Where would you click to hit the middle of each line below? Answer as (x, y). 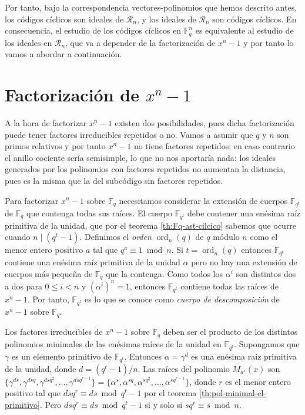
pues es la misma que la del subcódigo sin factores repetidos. (114, 180)
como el (264, 237)
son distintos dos (266, 273)
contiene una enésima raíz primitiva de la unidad (93, 262)
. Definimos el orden (115, 237)
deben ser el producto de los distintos (230, 332)
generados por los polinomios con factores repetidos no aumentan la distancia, (145, 169)
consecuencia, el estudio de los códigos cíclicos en (93, 30)
